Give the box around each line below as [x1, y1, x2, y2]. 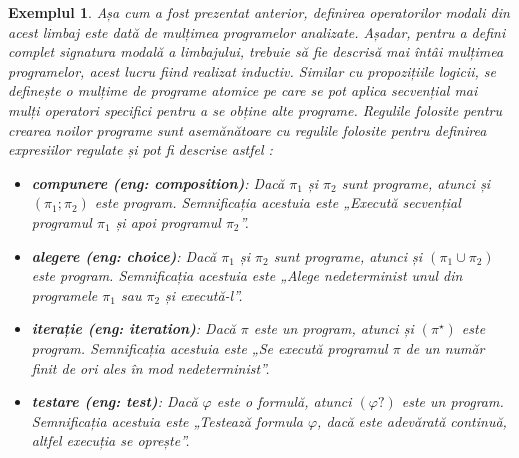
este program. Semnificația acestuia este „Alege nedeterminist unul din [31, 265, 463, 286]
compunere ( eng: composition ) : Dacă [31, 172, 285, 193]
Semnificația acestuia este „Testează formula [31, 410, 303, 431]
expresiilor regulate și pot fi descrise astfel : [8, 139, 273, 160]
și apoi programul [115, 211, 221, 232]
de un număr [405, 337, 485, 358]
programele [31, 284, 98, 305]
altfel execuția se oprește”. [31, 430, 190, 451]
